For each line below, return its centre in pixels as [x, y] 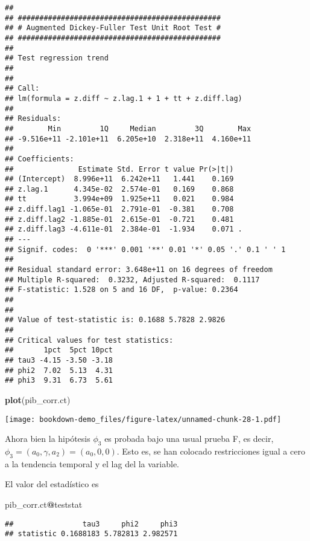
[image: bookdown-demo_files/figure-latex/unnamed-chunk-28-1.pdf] [143, 419]
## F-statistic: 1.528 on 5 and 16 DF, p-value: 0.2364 [122, 290]
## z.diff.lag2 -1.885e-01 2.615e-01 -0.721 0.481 [119, 219]
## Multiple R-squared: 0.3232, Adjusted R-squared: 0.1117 [132, 280]
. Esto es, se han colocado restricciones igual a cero [211, 451]
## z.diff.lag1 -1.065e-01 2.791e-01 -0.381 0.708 [119, 209]
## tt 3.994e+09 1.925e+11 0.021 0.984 [119, 199]
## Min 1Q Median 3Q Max [128, 128]
